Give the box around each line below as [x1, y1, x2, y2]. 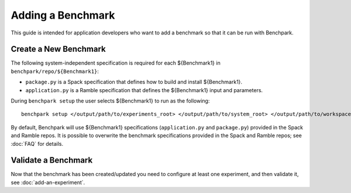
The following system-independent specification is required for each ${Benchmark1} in [11, 59, 221, 66]
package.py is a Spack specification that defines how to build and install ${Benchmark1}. [25, 79, 243, 86]
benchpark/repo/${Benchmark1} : [11, 68, 99, 75]
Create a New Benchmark [11, 44, 106, 54]
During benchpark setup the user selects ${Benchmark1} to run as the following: [11, 97, 210, 104]
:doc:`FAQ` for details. [11, 140, 64, 147]
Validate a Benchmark [11, 155, 93, 166]
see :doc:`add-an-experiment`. [11, 178, 85, 186]
